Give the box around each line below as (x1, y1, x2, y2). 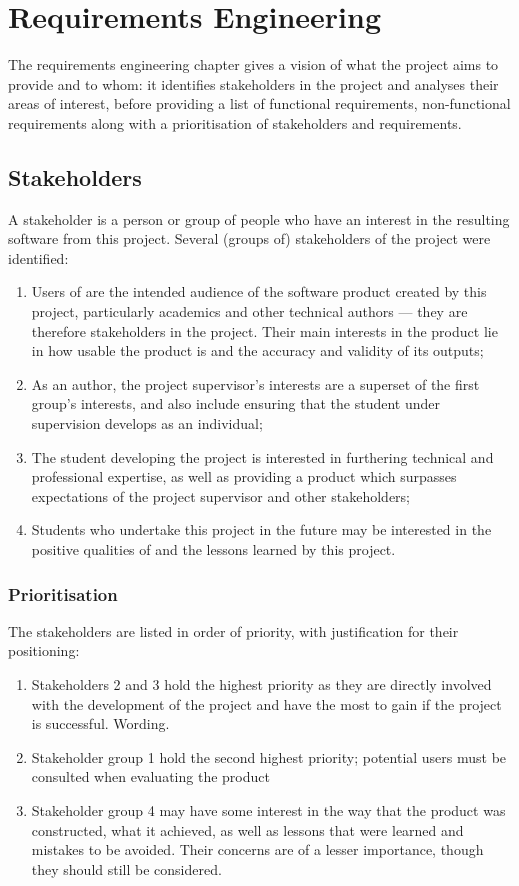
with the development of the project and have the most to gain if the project (31, 693, 502, 714)
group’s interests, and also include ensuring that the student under (31, 393, 441, 414)
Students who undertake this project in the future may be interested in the (31, 519, 492, 540)
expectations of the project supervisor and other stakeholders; (31, 485, 411, 506)
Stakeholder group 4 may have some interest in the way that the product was (31, 799, 506, 820)
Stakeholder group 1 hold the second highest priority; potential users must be (31, 746, 507, 767)
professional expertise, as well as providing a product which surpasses (31, 466, 457, 487)
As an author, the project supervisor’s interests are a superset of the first (31, 373, 480, 394)
